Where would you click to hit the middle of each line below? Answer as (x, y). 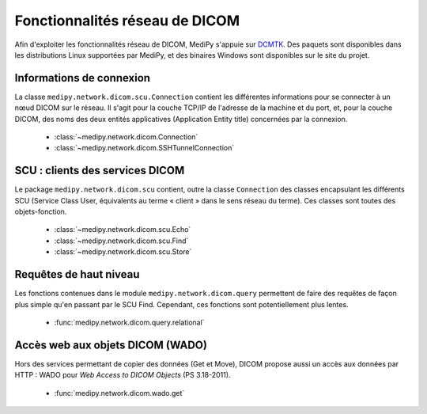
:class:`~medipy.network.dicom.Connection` (126, 137)
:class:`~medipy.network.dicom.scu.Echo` (123, 230)
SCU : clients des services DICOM (100, 171)
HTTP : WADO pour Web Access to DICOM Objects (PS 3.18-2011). (123, 375)
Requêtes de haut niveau (77, 274)
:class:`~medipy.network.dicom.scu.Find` (121, 241)
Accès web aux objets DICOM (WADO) (111, 345)
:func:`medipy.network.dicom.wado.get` (119, 393)
